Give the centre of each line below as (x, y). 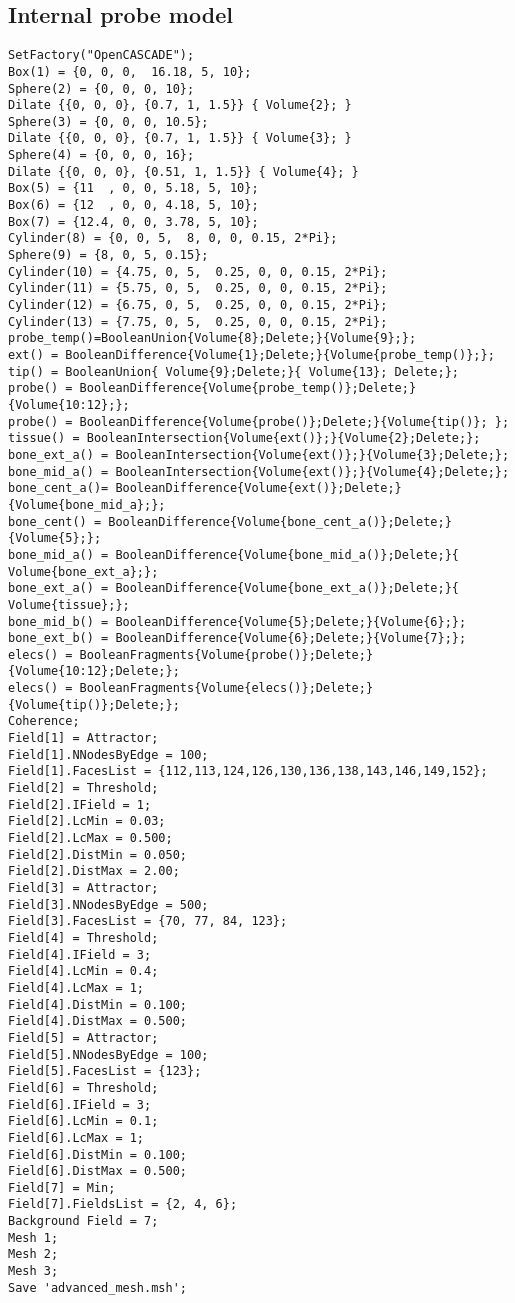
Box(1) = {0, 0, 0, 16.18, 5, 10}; (130, 71)
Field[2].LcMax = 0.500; (90, 838)
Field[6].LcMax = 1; (76, 1137)
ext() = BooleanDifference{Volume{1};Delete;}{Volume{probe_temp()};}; (251, 355)
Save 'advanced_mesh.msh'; (97, 1287)
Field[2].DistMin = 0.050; (97, 854)
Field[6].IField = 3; (80, 1104)
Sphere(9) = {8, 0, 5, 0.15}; (108, 255)
